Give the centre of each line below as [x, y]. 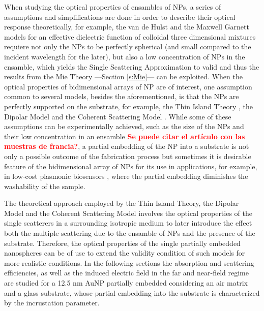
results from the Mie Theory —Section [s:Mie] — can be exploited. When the [123, 76]
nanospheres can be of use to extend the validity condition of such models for [125, 253]
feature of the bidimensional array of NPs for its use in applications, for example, [131, 166]
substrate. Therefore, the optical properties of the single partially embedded [122, 243]
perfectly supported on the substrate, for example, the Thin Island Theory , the [128, 106]
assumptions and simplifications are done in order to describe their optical [120, 17]
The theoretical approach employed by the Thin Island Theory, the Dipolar [122, 203]
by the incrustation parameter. [52, 303]
